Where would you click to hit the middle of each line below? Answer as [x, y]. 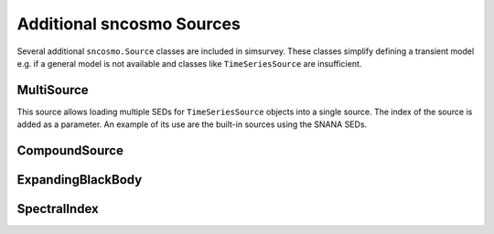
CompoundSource [70, 151]
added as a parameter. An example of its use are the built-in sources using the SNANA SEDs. [192, 124]
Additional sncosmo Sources [129, 24]
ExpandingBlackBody [80, 180]
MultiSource [53, 90]
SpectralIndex [58, 209]
